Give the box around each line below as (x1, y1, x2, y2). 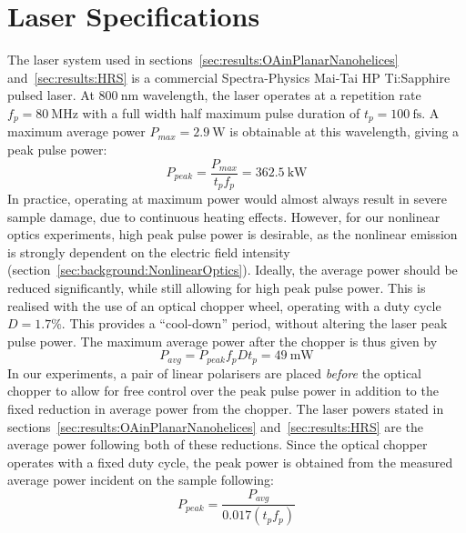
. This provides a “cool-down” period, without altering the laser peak (61, 314, 448, 333)
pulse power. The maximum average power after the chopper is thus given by (7, 331, 438, 350)
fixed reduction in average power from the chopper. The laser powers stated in (7, 399, 444, 418)
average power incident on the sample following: (7, 470, 274, 489)
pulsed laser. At (7, 85, 95, 105)
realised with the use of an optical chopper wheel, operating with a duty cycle (7, 296, 441, 315)
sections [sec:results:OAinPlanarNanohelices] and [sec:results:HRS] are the (7, 417, 424, 436)
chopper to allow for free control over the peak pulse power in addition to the (7, 381, 439, 400)
